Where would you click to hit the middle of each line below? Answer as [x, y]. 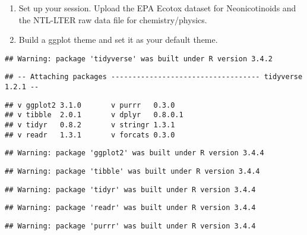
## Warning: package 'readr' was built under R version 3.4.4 [130, 208]
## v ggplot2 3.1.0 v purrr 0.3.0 [90, 105]
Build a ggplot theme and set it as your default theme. [118, 40]
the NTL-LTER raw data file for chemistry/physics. [113, 19]
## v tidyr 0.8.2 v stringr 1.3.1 [90, 125]
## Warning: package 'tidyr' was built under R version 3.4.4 [130, 189]
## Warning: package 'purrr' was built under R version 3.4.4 [130, 226]
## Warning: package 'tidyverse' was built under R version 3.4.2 [139, 59]
